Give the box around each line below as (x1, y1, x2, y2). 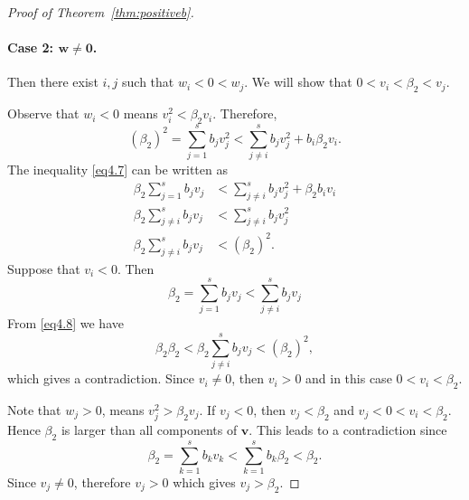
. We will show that (244, 72, 352, 91)
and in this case (305, 369, 392, 388)
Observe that (7, 104, 80, 123)
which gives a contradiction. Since (7, 369, 195, 388)
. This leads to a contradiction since (249, 420, 447, 439)
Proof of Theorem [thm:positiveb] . (7, 3, 194, 21)
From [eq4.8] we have (7, 314, 124, 333)
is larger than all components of (61, 420, 238, 439)
